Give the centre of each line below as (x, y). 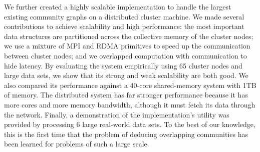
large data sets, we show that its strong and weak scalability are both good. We (126, 75)
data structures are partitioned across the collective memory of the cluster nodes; (129, 36)
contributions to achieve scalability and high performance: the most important (124, 26)
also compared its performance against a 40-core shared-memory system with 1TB (130, 85)
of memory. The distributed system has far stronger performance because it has (126, 95)
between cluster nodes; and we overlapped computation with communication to (125, 55)
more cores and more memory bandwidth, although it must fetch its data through (130, 104)
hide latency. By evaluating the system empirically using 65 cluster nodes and (123, 65)
